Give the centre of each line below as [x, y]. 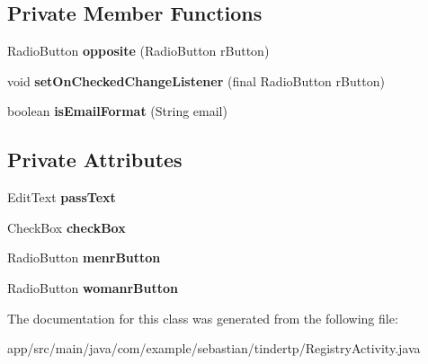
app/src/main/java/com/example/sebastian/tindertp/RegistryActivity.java [214, 348]
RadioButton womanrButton [93, 287]
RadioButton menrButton [84, 257]
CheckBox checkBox [67, 227]
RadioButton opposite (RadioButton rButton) [138, 51]
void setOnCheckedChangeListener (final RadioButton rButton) [196, 80]
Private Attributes [95, 160]
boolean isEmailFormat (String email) [117, 111]
